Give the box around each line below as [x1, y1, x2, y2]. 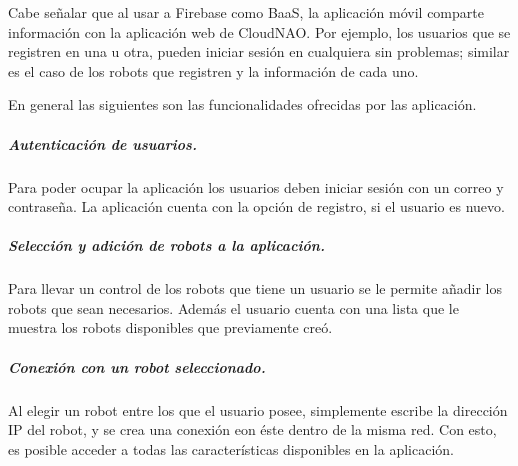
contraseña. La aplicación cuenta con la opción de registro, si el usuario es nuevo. [8, 196, 505, 217]
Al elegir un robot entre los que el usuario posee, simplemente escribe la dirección [8, 399, 508, 420]
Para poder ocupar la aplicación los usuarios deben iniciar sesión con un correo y [8, 176, 504, 197]
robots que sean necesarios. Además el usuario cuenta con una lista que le [8, 297, 459, 318]
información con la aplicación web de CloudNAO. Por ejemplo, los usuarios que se [8, 21, 511, 42]
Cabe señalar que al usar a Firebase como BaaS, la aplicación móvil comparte [8, 2, 484, 22]
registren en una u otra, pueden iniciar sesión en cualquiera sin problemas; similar [8, 41, 510, 62]
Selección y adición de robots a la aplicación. [8, 235, 325, 256]
